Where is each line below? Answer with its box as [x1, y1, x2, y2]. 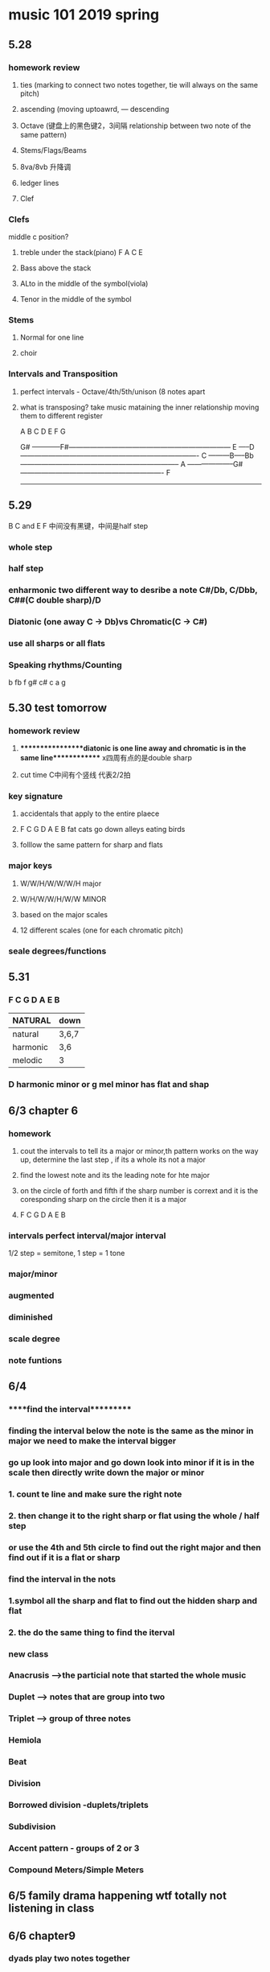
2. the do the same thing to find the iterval [8, 1627, 175, 1638]
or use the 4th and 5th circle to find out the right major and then [8, 1542, 261, 1553]
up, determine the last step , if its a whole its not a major [19, 1155, 207, 1164]
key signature [8, 791, 63, 802]
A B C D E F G [19, 426, 66, 436]
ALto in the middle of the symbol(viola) [19, 279, 149, 289]
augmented [8, 1290, 55, 1301]
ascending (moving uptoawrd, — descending [19, 104, 170, 113]
